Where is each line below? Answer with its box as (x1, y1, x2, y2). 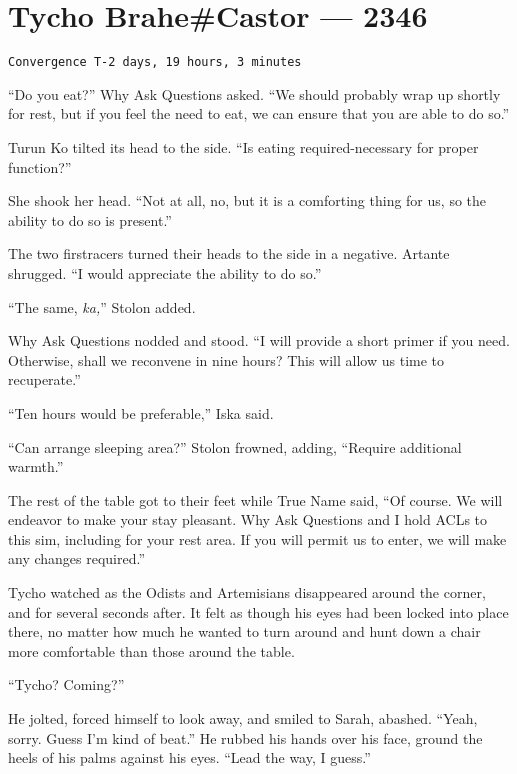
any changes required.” (8, 548, 146, 569)
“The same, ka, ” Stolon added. (8, 296, 196, 317)
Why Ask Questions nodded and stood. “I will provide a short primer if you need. (8, 330, 510, 351)
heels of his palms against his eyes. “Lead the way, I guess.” (8, 747, 371, 768)
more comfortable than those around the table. (8, 640, 295, 661)
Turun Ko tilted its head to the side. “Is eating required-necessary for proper (8, 136, 479, 157)
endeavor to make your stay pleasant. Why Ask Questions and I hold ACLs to (8, 509, 488, 530)
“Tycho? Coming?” (8, 674, 125, 695)
